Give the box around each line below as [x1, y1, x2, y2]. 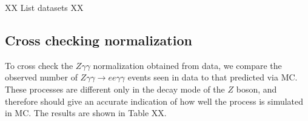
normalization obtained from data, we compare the [93, 59, 282, 71]
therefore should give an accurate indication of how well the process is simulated [5, 94, 304, 107]
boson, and [236, 82, 277, 95]
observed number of [5, 71, 78, 83]
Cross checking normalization [5, 30, 192, 49]
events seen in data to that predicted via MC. [127, 71, 298, 83]
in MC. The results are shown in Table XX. [5, 106, 167, 119]
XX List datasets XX [5, 1, 84, 13]
